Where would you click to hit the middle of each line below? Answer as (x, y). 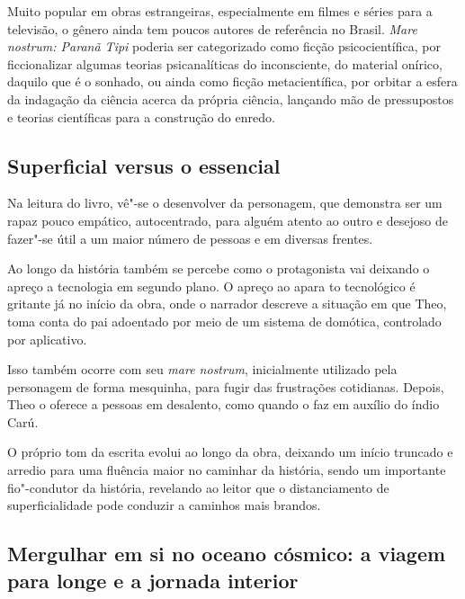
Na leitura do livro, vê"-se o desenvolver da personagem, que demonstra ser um (225, 203)
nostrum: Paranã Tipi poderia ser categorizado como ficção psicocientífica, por (224, 46)
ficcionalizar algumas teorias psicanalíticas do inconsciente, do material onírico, (225, 63)
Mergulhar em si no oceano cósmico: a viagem (227, 554)
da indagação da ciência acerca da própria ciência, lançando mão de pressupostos (231, 98)
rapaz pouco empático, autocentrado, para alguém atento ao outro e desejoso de (228, 220)
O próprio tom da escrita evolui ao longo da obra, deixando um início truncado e (230, 452)
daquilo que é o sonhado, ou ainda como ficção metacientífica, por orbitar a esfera (232, 81)
